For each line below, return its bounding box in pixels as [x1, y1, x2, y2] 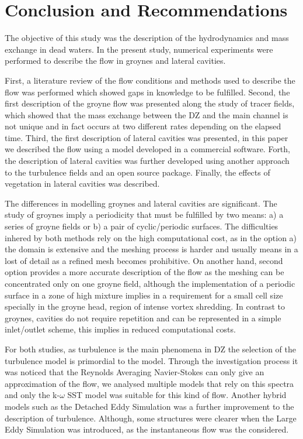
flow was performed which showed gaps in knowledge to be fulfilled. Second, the [5, 85, 290, 98]
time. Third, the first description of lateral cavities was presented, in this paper [5, 131, 288, 143]
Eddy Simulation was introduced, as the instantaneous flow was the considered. [5, 423, 289, 435]
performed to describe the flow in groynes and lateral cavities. [5, 54, 226, 67]
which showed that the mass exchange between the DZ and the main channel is [5, 108, 288, 121]
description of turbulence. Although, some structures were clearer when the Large [5, 411, 297, 424]
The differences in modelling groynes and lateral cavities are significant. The [5, 197, 277, 209]
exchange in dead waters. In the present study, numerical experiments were [5, 43, 273, 55]
